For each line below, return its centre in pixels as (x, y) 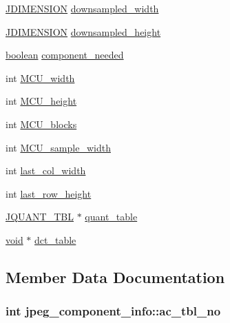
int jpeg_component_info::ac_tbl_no (113, 311)
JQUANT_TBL (40, 217)
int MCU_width (40, 77)
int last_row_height (49, 193)
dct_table (55, 239)
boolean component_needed (65, 55)
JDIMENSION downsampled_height (83, 31)
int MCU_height (41, 101)
